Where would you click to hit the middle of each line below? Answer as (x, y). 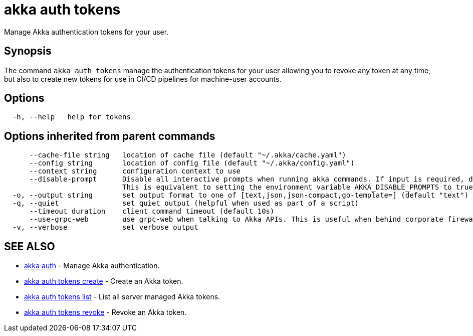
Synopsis (28, 51)
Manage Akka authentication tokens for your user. (86, 32)
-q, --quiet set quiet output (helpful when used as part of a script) (186, 203)
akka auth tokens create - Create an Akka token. (104, 281)
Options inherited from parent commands (110, 136)
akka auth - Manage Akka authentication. (92, 266)
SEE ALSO (30, 246)
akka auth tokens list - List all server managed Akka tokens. (122, 297)
